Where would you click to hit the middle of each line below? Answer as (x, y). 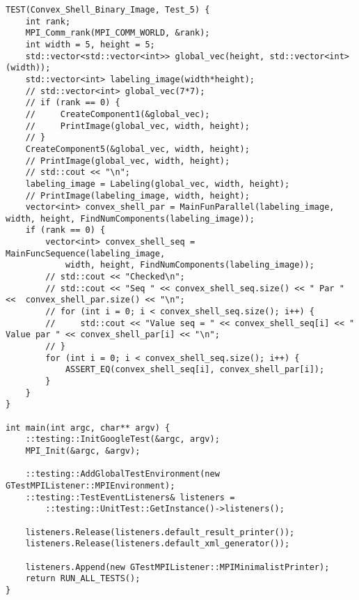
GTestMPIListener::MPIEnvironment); (90, 485)
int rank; (48, 21)
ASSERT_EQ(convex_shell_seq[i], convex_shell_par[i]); (195, 370)
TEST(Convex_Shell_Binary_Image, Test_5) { (108, 10)
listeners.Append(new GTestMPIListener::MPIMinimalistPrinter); (177, 567)
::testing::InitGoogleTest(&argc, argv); (122, 439)
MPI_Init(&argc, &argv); (83, 451)
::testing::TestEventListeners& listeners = (130, 497)
